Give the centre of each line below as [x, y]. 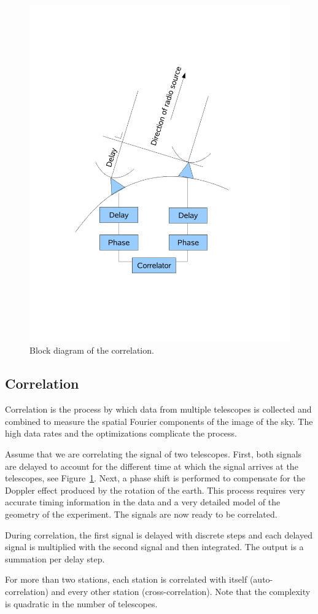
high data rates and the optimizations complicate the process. [121, 433]
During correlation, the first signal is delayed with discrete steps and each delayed [159, 534]
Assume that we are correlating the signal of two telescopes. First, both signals [153, 454]
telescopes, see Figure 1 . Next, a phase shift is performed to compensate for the [155, 478]
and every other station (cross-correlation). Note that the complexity [181, 591]
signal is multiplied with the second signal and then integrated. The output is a [154, 547]
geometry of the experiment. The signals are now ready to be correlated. [141, 514]
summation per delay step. [55, 558]
